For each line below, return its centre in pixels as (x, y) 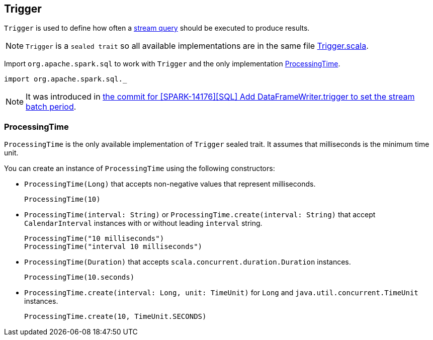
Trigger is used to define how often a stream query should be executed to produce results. (157, 28)
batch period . (51, 107)
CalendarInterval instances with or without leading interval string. (143, 223)
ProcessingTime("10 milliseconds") (94, 239)
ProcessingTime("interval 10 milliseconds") (113, 247)
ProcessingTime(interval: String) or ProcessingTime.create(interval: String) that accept (200, 215)
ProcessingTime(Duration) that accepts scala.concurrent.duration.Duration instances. (188, 262)
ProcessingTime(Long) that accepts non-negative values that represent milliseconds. (170, 184)
